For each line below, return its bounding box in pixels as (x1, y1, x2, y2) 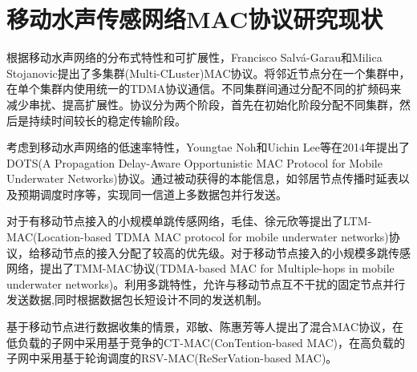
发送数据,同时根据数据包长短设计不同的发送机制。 (6, 291, 268, 308)
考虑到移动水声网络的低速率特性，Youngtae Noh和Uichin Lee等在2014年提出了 (6, 139, 411, 156)
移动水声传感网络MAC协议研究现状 (6, 2, 383, 35)
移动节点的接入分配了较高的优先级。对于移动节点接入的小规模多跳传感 (39, 244, 411, 261)
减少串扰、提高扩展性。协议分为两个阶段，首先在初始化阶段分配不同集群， (6, 95, 399, 112)
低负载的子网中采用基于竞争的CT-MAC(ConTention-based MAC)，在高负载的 (6, 334, 406, 350)
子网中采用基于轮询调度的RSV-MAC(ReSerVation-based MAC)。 (6, 350, 338, 366)
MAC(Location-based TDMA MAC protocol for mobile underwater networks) (6, 228, 389, 245)
